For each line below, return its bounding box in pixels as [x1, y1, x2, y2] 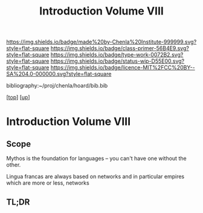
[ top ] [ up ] [6, 94, 30, 101]
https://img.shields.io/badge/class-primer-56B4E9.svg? [50, 45, 189, 52]
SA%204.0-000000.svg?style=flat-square [6, 71, 112, 78]
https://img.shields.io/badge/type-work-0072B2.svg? [50, 51, 184, 59]
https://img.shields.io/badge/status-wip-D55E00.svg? [50, 57, 185, 65]
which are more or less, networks [6, 179, 89, 186]
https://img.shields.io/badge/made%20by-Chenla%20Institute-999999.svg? [6, 38, 197, 46]
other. [6, 161, 21, 168]
